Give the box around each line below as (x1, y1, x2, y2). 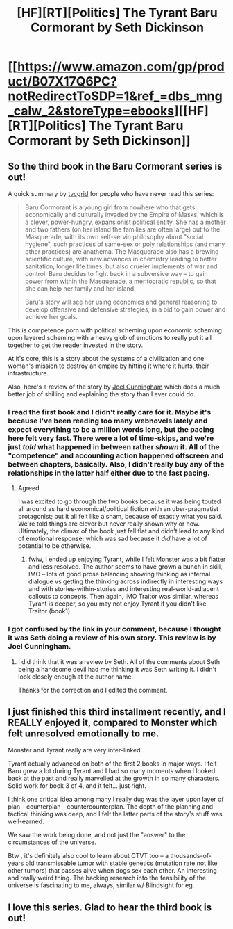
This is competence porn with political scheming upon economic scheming (8, 326, 223, 334)
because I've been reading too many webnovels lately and (8, 416, 208, 426)
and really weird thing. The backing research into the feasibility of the (8, 874, 207, 882)
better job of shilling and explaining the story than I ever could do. (8, 390, 196, 398)
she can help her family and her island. (24, 284, 136, 293)
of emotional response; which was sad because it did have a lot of (17, 534, 207, 543)
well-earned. (8, 817, 44, 825)
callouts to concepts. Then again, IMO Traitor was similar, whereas (28, 592, 219, 601)
